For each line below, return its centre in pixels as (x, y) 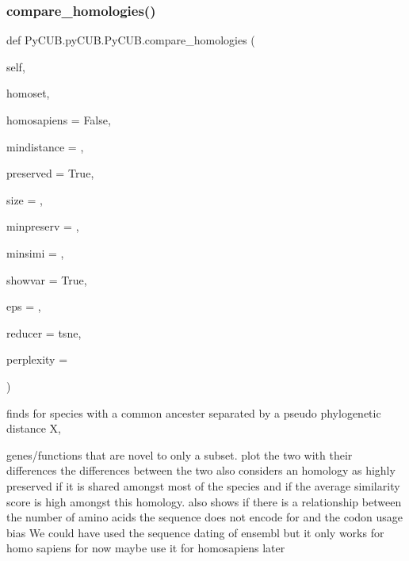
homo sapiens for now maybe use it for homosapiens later (146, 548)
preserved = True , (50, 173)
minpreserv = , (43, 226)
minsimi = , (35, 252)
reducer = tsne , (44, 332)
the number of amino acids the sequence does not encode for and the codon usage (205, 517)
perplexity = (37, 359)
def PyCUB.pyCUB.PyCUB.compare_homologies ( (131, 40)
